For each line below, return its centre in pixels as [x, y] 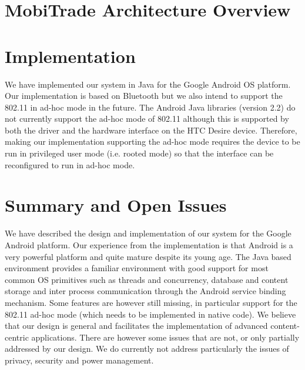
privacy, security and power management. [79, 360]
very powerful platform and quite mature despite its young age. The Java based [148, 256]
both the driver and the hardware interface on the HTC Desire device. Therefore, [151, 130]
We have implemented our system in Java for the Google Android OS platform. [148, 84]
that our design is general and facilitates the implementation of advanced [136, 326]
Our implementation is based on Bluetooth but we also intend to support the [144, 96]
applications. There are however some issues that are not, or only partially [165, 337]
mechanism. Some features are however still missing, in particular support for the [151, 302]
